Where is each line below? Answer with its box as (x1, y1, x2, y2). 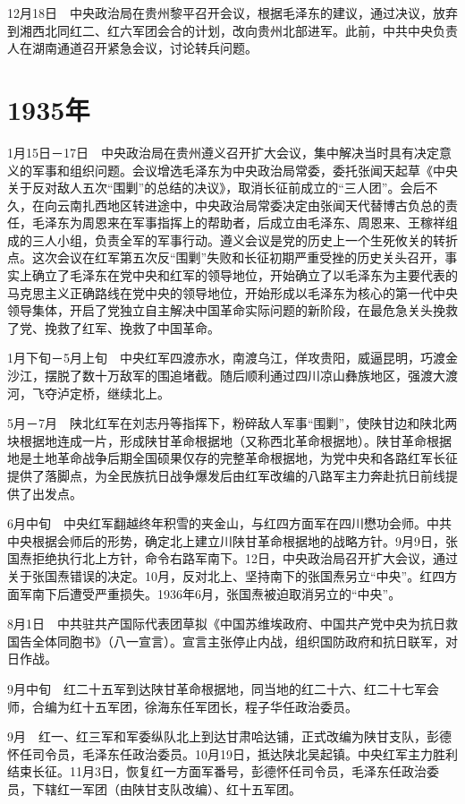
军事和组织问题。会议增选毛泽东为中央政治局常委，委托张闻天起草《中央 (31, 160, 458, 179)
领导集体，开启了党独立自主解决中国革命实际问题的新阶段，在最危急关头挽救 (7, 301, 458, 320)
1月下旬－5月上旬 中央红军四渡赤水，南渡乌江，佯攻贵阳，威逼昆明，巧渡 (7, 348, 445, 367)
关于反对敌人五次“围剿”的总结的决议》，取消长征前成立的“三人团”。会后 (7, 178, 426, 197)
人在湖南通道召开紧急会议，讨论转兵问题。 (7, 38, 258, 57)
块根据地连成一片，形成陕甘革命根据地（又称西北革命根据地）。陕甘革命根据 (7, 431, 452, 449)
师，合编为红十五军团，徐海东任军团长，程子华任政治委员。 (7, 697, 358, 715)
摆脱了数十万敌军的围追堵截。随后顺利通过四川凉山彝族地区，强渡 (44, 366, 433, 385)
